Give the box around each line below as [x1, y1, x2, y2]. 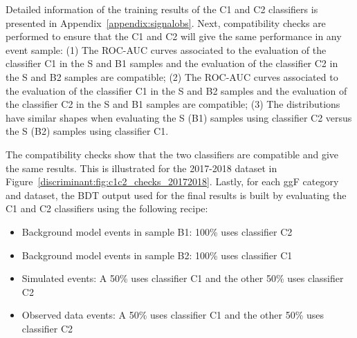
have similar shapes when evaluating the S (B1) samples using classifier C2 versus [6, 110, 352, 124]
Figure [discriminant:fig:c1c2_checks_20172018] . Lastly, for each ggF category [6, 174, 339, 189]
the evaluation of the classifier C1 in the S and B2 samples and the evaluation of [6, 83, 347, 97]
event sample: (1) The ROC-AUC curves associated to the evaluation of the [6, 42, 327, 57]
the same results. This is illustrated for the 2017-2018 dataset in [6, 160, 277, 175]
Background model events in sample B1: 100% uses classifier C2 [21, 224, 293, 238]
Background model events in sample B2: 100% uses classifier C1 [21, 247, 293, 262]
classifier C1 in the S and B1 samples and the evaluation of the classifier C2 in [6, 56, 338, 71]
